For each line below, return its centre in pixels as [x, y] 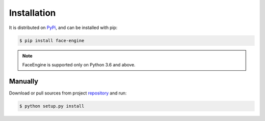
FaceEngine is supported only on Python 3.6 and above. [79, 64]
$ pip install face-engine [52, 40]
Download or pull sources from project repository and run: [68, 93]
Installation [32, 13]
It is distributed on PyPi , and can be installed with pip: [63, 28]
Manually [24, 81]
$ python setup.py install [52, 106]
